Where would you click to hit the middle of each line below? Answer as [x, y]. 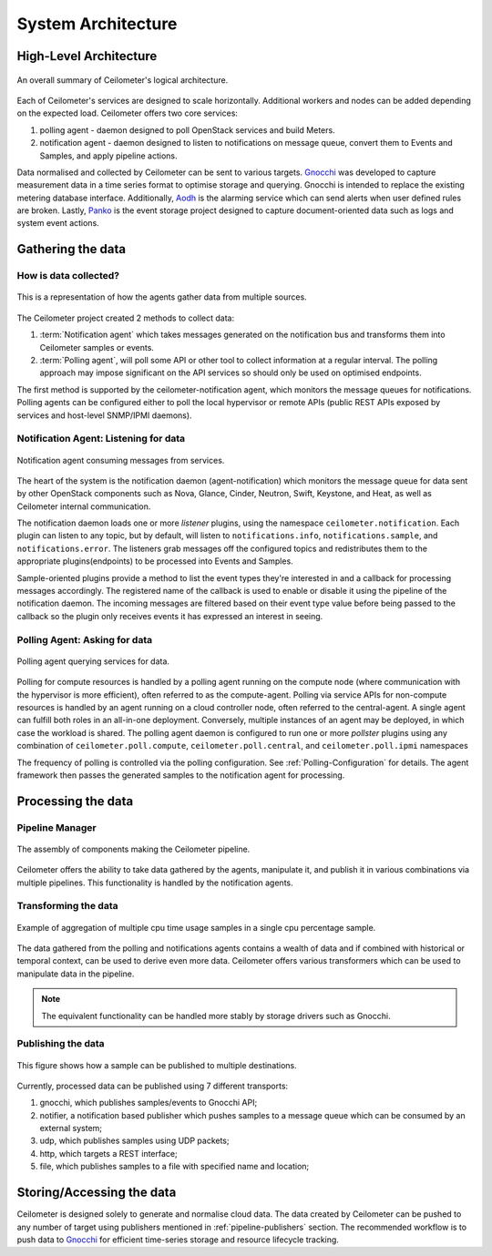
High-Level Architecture [87, 56]
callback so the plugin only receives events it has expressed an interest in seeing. [170, 616]
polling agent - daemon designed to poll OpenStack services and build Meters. [188, 130]
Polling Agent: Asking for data [85, 639]
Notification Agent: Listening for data [101, 439]
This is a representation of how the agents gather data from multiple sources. [162, 297]
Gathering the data [72, 249]
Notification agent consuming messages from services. [121, 460]
